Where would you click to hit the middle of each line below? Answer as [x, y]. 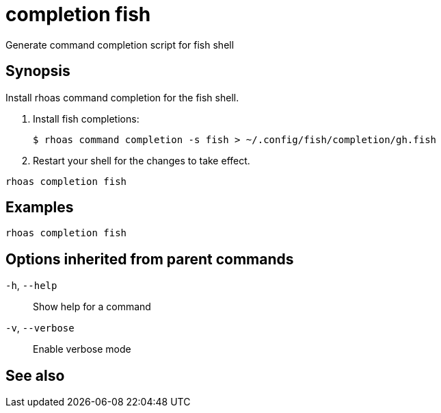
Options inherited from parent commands [150, 259]
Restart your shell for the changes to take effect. [142, 160]
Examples [40, 208]
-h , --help [31, 286]
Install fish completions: [86, 118]
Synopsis [38, 71]
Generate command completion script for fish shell [120, 45]
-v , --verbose [40, 328]
